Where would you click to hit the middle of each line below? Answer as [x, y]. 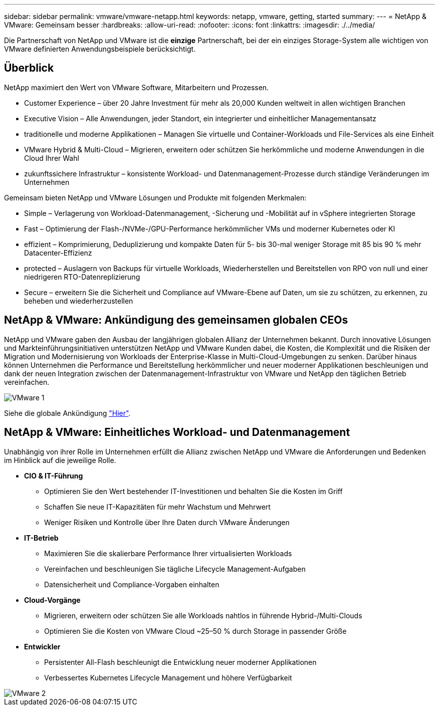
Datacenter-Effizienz [58, 253]
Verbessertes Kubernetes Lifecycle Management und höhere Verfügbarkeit [168, 677]
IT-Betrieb [41, 538]
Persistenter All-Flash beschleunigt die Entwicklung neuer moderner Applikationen [180, 662]
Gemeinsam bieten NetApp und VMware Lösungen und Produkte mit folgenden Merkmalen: [155, 197]
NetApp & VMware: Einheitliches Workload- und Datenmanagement [177, 432]
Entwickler [42, 646]
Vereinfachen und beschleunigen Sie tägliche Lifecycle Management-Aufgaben [175, 569]
